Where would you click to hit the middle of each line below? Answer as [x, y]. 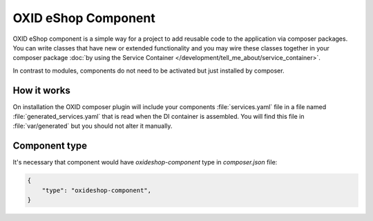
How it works [41, 90]
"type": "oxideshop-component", [97, 190]
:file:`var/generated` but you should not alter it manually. [93, 126]
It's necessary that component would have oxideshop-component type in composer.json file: [145, 162]
